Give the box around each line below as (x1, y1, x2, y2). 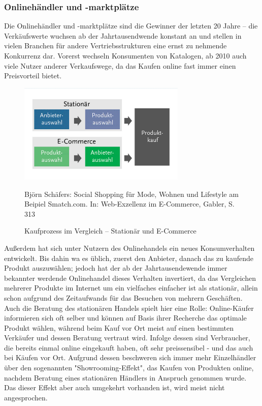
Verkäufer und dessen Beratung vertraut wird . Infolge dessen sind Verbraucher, (4, 332, 250, 343)
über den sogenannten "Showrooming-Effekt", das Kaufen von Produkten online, (4, 362, 254, 373)
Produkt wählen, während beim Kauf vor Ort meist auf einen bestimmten (4, 322, 234, 333)
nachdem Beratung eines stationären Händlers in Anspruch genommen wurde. (4, 372, 247, 383)
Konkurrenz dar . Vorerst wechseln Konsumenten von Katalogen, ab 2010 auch (4, 50, 247, 61)
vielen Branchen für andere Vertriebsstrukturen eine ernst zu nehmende (4, 40, 227, 51)
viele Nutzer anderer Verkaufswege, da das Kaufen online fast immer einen (4, 60, 236, 71)
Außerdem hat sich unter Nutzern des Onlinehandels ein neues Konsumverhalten (4, 242, 255, 253)
